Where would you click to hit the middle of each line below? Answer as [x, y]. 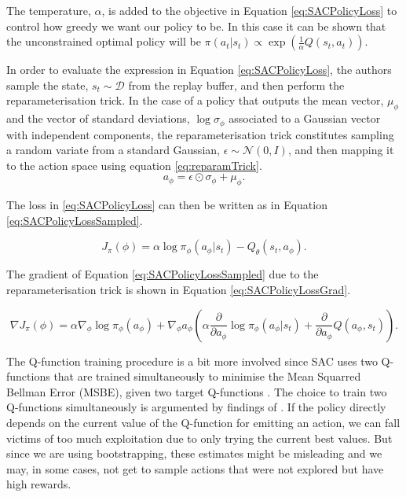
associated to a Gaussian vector [305, 118]
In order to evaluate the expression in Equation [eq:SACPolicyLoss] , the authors [199, 70]
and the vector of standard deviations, [98, 118]
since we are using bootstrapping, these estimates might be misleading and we [194, 453]
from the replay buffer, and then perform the [236, 85]
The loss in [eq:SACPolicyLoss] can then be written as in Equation [167, 205]
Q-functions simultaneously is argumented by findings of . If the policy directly [196, 407]
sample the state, [48, 85]
